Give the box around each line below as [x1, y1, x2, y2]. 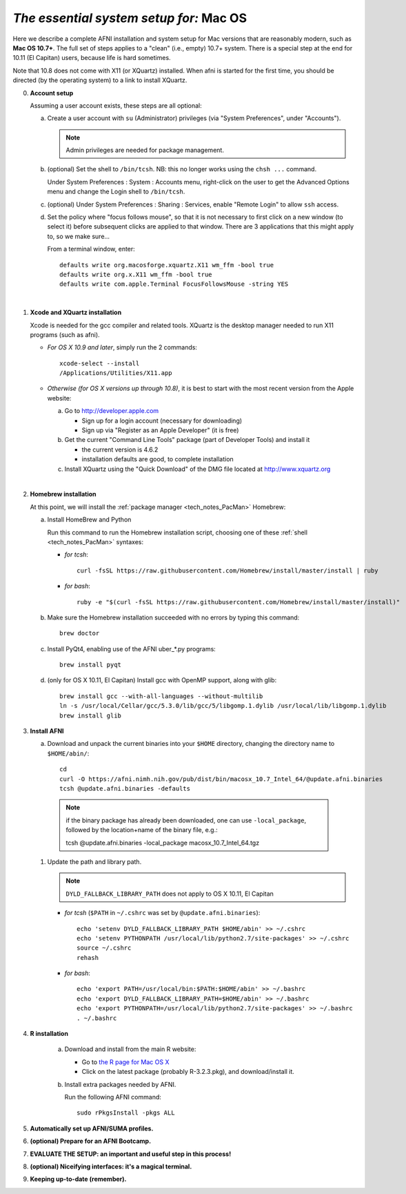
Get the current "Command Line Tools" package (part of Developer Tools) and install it [64, 436, 310, 444]
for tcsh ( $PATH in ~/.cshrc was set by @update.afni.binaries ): [64, 909, 261, 917]
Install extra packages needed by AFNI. [64, 1080, 176, 1088]
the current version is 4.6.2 [81, 445, 159, 454]
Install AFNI [30, 727, 64, 735]
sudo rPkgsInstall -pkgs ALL [77, 1109, 175, 1117]
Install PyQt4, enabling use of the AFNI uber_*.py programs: [47, 644, 216, 653]
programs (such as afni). [30, 330, 100, 338]
